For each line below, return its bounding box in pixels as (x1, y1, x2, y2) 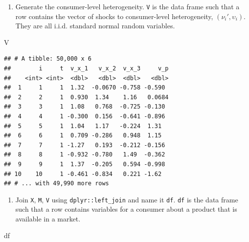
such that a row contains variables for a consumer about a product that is (15, 204, 237, 214)
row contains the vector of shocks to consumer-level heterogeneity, (15, 11, 213, 21)
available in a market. (15, 214, 81, 223)
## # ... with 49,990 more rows (4, 180, 109, 187)
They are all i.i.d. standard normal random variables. (15, 21, 175, 31)
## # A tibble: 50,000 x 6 (4, 55, 91, 63)
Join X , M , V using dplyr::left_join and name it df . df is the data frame (15, 194, 238, 204)
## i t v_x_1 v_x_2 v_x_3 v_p (4, 65, 169, 72)
